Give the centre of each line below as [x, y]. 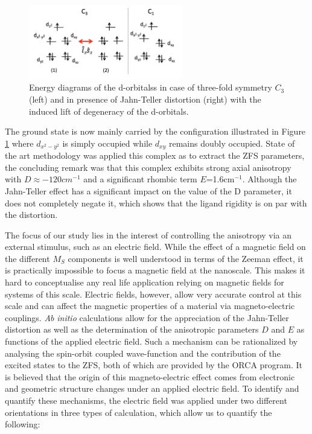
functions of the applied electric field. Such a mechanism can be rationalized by [151, 341]
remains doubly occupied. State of [232, 143]
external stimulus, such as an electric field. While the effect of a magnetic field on [155, 247]
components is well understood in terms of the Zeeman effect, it [186, 258]
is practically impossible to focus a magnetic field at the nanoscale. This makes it [155, 270]
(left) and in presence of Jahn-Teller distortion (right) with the [145, 99]
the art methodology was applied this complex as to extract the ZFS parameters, [155, 155]
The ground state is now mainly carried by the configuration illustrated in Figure [155, 131]
